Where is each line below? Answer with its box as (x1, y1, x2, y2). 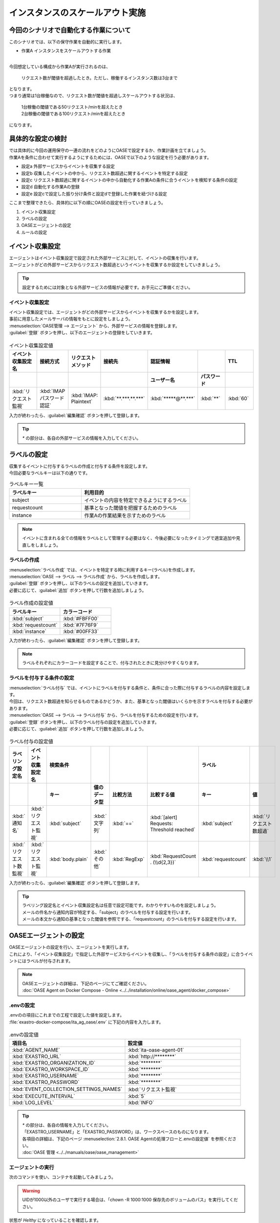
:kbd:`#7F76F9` (63, 621, 98, 628)
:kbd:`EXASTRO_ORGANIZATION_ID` (12, 1060, 96, 1066)
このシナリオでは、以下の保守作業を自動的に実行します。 (9, 39, 125, 45)
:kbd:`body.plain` (49, 856, 88, 862)
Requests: (150, 820, 173, 827)
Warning (22, 1188, 40, 1194)
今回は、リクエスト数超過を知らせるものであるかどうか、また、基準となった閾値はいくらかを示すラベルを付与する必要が (9, 699, 253, 704)
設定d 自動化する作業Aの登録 (21, 184, 80, 190)
